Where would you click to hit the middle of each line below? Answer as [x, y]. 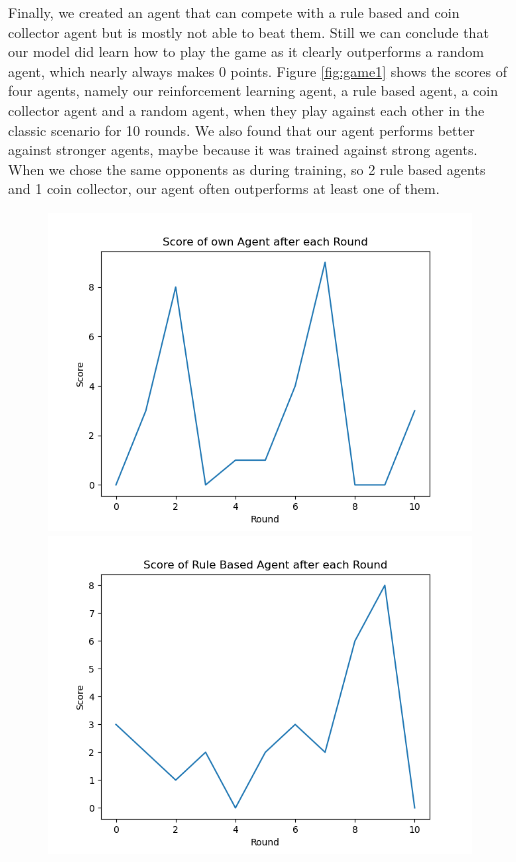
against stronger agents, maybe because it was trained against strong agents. [243, 149]
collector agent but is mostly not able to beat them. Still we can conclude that [248, 31]
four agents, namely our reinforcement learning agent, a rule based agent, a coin [253, 90]
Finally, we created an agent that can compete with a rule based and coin [234, 12]
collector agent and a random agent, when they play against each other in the [246, 109]
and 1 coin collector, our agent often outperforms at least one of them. [224, 188]
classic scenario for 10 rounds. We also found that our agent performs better [241, 129]
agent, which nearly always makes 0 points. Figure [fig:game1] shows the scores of [257, 70]
